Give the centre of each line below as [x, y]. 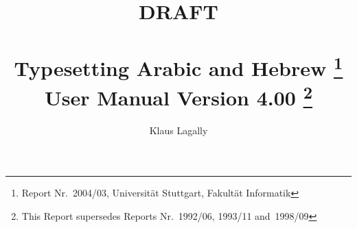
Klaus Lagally [178, 130]
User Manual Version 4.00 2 [178, 96]
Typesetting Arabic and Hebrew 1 [178, 66]
